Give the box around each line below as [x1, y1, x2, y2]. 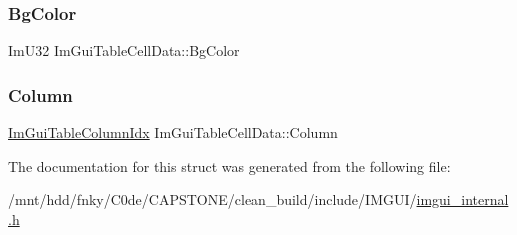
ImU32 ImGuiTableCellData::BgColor [8, 40, 240, 61]
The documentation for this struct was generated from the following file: [8, 155, 451, 176]
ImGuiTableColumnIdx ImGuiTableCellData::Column [8, 122, 338, 143]
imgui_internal [416, 189, 509, 210]
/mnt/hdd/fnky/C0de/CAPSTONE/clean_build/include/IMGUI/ [8, 189, 417, 210]
